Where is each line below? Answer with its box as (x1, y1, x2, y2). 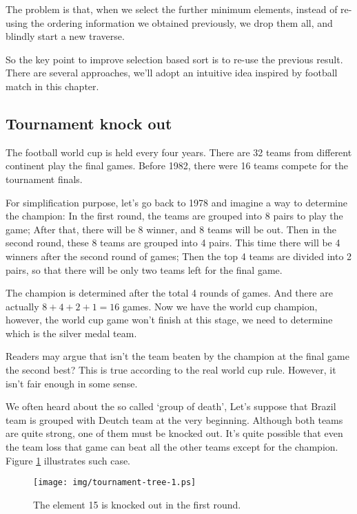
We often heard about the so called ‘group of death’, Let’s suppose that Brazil (6, 399, 336, 414)
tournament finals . (6, 171, 83, 186)
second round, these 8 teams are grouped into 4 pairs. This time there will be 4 (6, 235, 340, 250)
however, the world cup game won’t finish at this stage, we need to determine (6, 312, 333, 327)
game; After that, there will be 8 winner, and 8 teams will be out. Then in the (6, 222, 337, 236)
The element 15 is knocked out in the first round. (33, 497, 241, 511)
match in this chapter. (6, 78, 99, 93)
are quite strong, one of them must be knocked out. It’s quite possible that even (6, 426, 343, 440)
